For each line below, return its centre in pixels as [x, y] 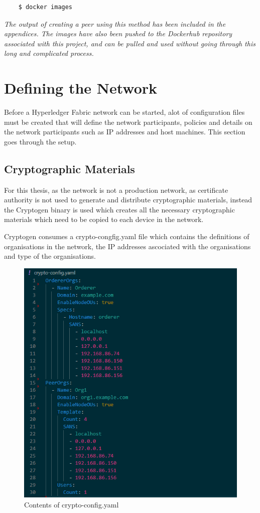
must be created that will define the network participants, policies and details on [128, 122]
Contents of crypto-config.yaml [72, 504]
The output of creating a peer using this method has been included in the [115, 23]
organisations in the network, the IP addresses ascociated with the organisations [127, 246]
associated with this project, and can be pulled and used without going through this [130, 43]
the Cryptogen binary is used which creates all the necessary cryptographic [119, 209]
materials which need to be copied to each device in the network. [104, 219]
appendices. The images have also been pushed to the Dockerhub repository [118, 33]
